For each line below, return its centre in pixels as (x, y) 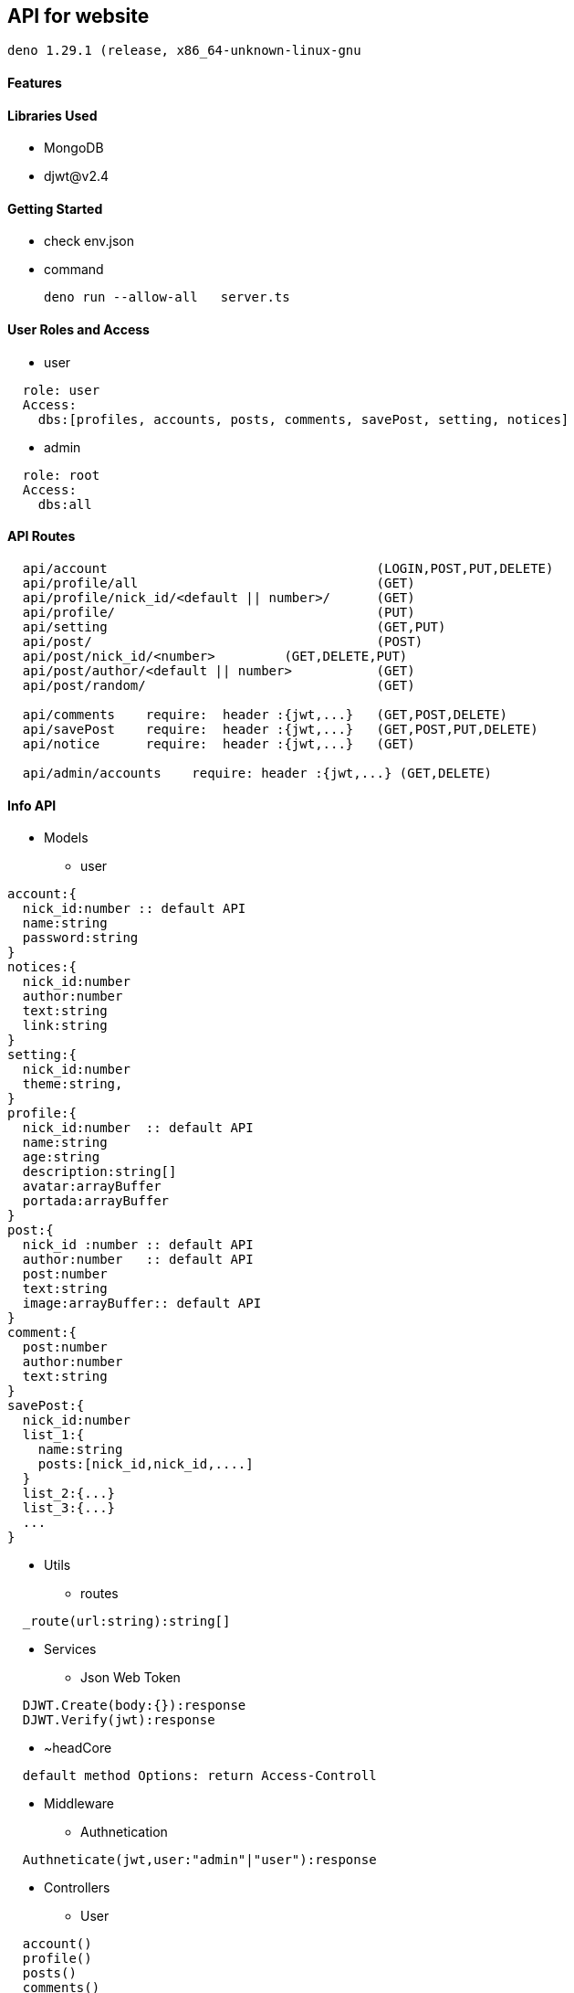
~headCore (78, 1748)
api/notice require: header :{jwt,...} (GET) (219, 743)
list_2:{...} (69, 1494)
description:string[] (99, 1172)
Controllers (77, 1888)
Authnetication (124, 1832)
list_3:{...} (69, 1508)
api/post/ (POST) (223, 641)
